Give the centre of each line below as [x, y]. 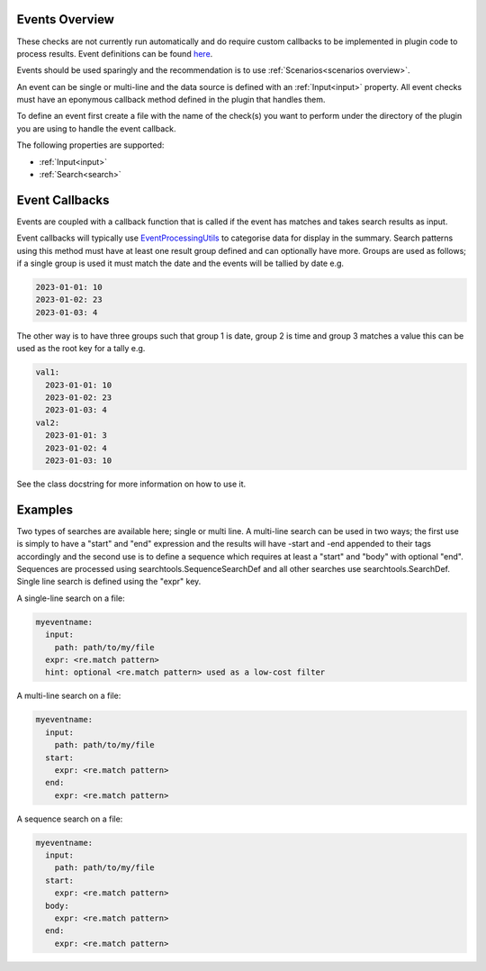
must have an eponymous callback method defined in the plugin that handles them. [171, 100]
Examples [45, 509]
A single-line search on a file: [71, 598]
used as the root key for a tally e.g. [81, 349]
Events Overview [65, 19]
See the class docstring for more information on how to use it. [131, 484]
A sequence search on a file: [70, 819]
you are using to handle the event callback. [96, 128]
